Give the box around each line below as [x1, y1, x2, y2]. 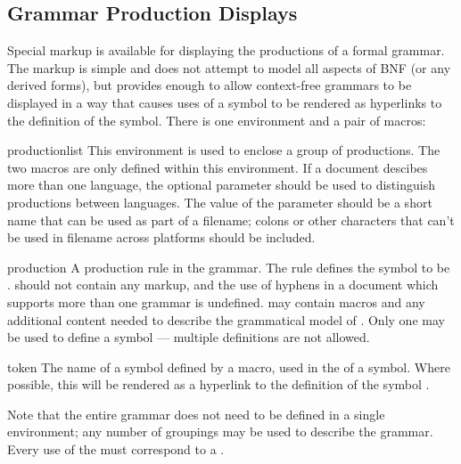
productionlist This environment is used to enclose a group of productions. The [7, 141, 440, 159]
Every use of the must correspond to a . [7, 440, 225, 459]
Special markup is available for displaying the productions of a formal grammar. [7, 41, 445, 60]
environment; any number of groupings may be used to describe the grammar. [7, 422, 433, 441]
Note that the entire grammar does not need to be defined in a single [7, 404, 385, 423]
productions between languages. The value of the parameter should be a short [7, 192, 432, 211]
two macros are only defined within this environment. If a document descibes [7, 158, 428, 176]
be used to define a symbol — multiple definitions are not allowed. [7, 328, 370, 346]
